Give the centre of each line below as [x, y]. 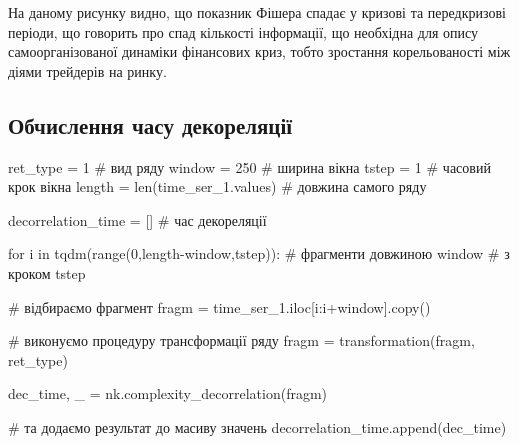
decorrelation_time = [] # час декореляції [137, 219]
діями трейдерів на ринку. [87, 70]
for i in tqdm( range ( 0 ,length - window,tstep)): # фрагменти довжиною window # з [259, 253]
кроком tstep [47, 272]
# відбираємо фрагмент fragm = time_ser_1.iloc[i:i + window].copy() [219, 306]
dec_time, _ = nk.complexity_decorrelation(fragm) [168, 393]
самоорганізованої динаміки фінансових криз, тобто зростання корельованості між [259, 51]
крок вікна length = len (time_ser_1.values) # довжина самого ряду [217, 186]
